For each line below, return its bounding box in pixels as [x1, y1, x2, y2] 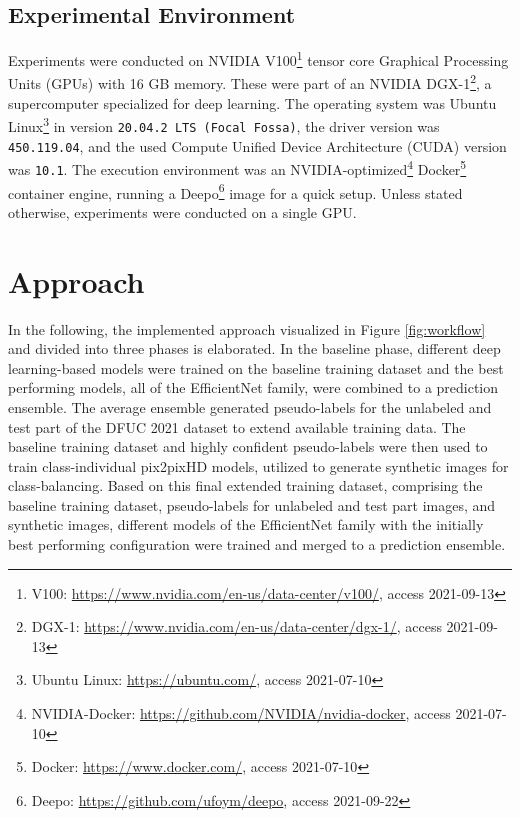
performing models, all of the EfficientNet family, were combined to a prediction [8, 377, 499, 398]
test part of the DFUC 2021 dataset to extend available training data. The [8, 416, 466, 437]
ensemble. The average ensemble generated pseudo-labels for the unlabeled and [8, 396, 492, 417]
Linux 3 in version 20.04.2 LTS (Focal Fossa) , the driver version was [8, 113, 440, 136]
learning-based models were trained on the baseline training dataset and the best [8, 357, 504, 378]
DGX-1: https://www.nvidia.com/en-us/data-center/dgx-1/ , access [31, 616, 442, 637]
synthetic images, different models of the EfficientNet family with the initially [8, 514, 484, 535]
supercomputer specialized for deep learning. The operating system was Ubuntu [8, 92, 497, 113]
